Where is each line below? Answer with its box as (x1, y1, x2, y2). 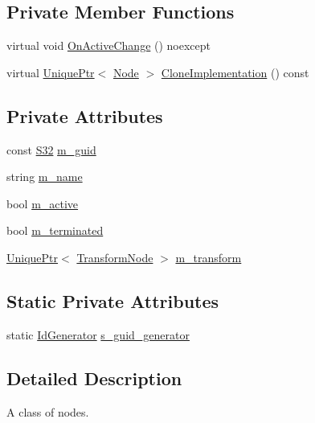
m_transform (175, 248, 242, 265)
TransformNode (76, 248, 153, 265)
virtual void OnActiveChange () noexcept (6, 37, 211, 54)
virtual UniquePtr (6, 64, 95, 80)
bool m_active (6, 195, 79, 211)
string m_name (6, 168, 83, 185)
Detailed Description (6, 365, 182, 390)
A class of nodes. (6, 403, 89, 420)
